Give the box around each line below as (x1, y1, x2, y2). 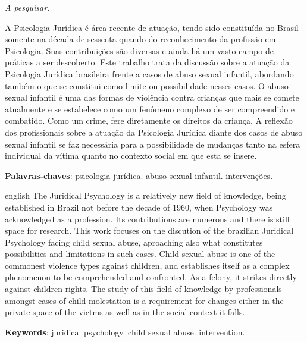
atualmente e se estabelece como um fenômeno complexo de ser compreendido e (5, 102, 295, 115)
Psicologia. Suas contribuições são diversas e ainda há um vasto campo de (5, 44, 274, 57)
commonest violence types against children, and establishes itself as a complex (5, 259, 290, 271)
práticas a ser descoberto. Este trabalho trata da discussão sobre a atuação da (5, 56, 290, 68)
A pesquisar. (5, 1, 50, 13)
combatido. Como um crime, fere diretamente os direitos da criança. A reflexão (5, 114, 293, 127)
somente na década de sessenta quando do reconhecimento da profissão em (5, 33, 276, 45)
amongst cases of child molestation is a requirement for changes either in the (5, 294, 284, 306)
